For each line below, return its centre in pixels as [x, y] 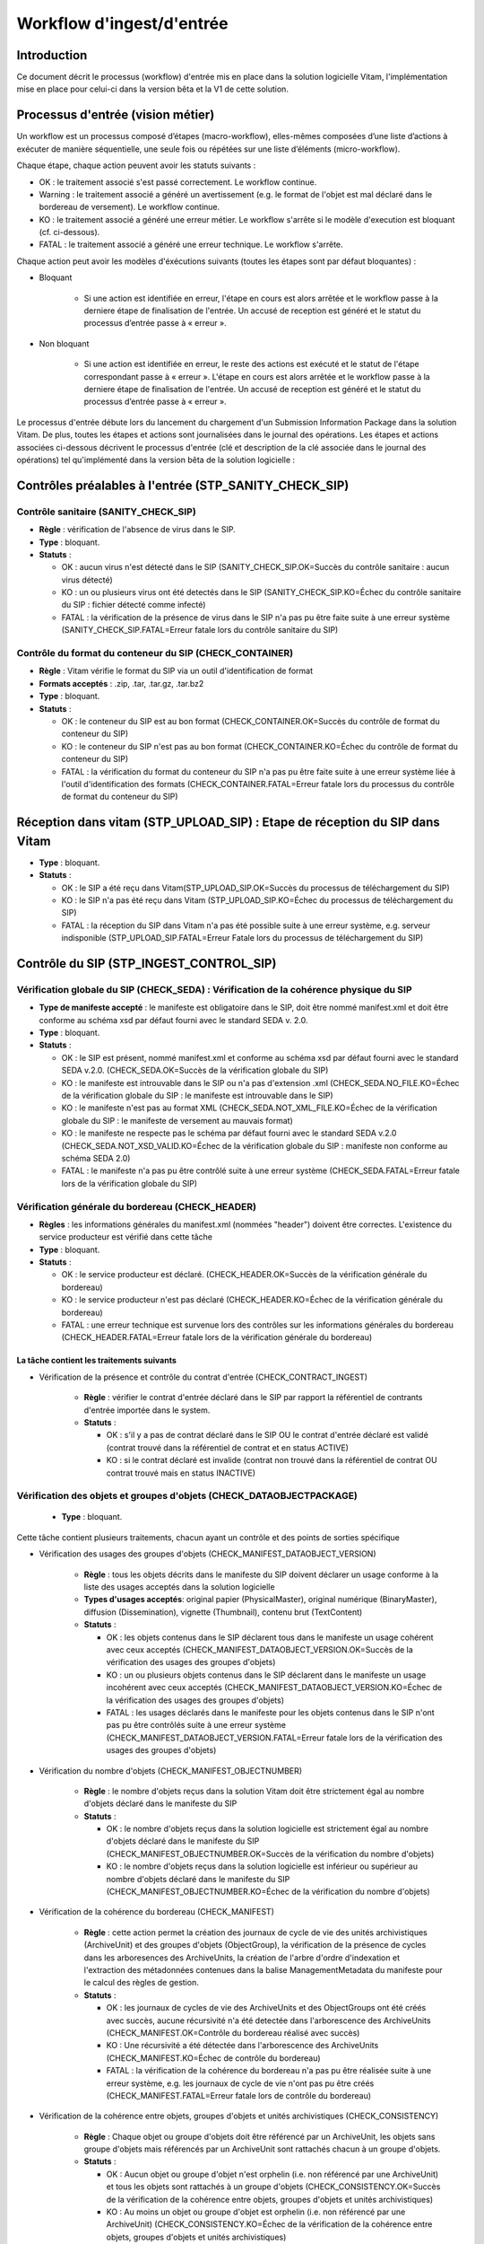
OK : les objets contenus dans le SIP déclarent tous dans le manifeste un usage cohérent [270, 1637]
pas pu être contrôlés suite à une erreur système [196, 1725]
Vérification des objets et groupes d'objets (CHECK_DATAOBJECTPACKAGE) [187, 1496]
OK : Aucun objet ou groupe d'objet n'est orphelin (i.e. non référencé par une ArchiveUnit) [272, 2174]
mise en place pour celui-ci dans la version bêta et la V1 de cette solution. [152, 89]
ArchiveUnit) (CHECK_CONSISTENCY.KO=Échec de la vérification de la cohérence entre [269, 2224]
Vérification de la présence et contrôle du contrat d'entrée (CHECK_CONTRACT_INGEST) [203, 1377]
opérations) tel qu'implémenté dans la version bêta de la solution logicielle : [156, 460]
